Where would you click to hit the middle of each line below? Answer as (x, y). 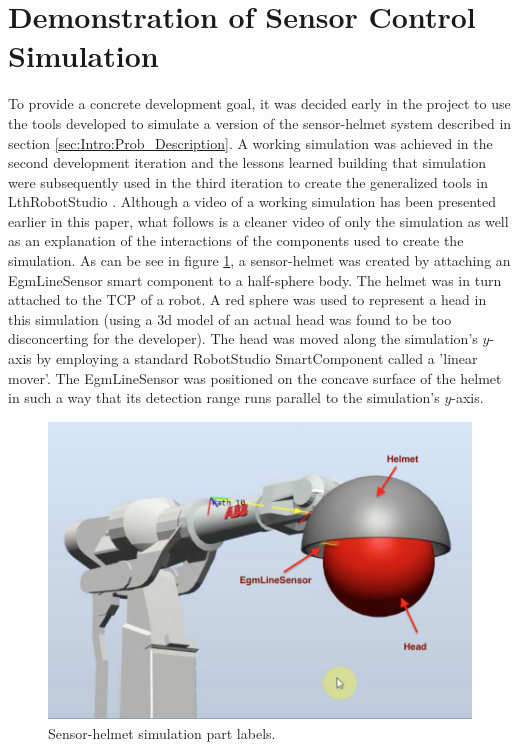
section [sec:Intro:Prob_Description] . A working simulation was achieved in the (250, 142)
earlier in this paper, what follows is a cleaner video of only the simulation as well (258, 220)
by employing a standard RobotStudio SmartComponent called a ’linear (257, 358)
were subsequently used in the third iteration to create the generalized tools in (248, 181)
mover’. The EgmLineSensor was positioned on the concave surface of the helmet (255, 377)
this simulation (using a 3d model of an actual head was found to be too (230, 318)
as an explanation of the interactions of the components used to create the (236, 240)
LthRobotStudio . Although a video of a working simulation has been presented (252, 201)
